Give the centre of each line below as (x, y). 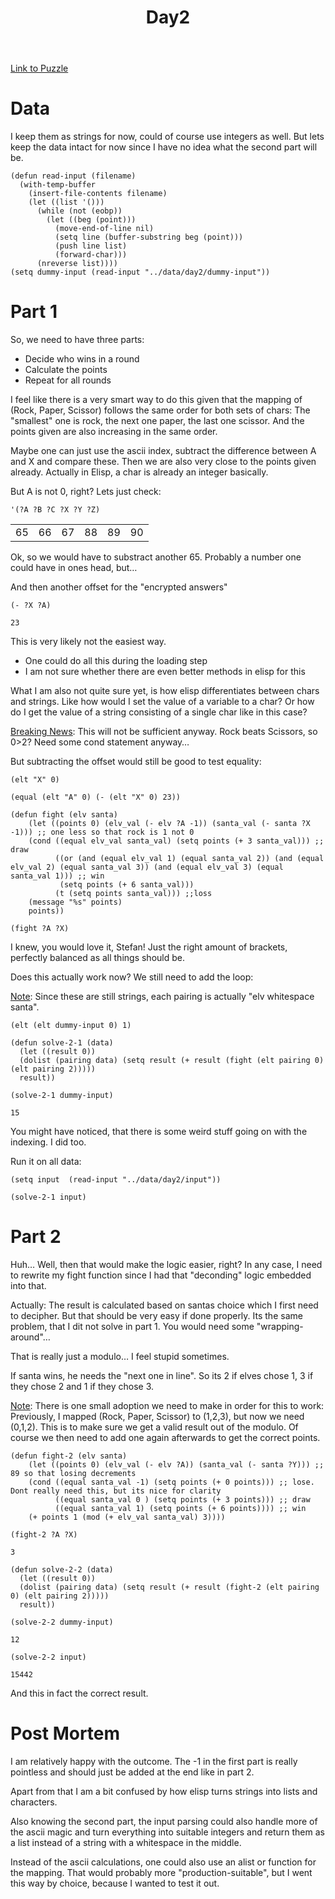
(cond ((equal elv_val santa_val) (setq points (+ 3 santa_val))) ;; (176, 841)
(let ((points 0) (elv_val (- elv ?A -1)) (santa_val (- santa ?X (169, 824)
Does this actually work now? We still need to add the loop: (132, 977)
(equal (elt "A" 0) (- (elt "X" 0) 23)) (96, 797)
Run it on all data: (46, 1162)
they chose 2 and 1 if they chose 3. (82, 1386)
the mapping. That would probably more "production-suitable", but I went (161, 1872)
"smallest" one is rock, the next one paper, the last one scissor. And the (157, 421)
